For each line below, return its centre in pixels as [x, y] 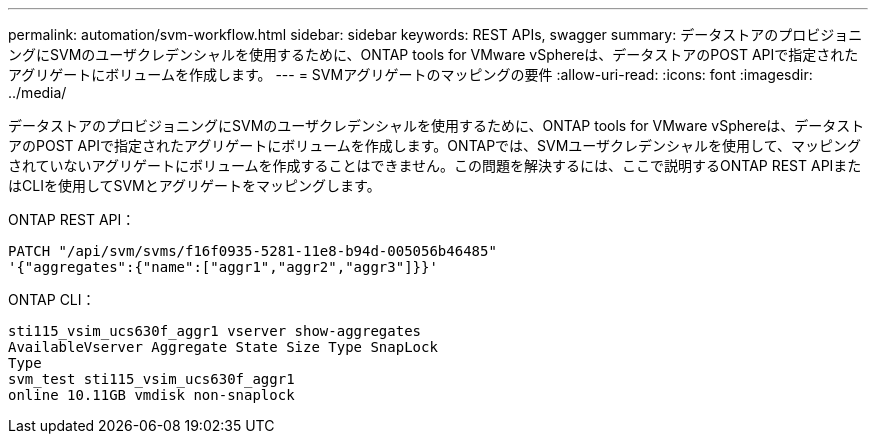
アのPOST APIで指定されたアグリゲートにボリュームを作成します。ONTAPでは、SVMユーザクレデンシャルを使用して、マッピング [434, 145]
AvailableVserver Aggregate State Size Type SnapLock [223, 347]
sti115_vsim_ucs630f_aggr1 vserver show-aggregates [215, 331]
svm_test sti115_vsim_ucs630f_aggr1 [151, 379]
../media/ [37, 92]
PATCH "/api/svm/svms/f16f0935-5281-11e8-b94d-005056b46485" [252, 251]
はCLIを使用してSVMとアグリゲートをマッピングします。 [194, 185]
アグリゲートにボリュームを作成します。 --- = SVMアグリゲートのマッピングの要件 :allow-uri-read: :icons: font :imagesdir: [410, 74]
